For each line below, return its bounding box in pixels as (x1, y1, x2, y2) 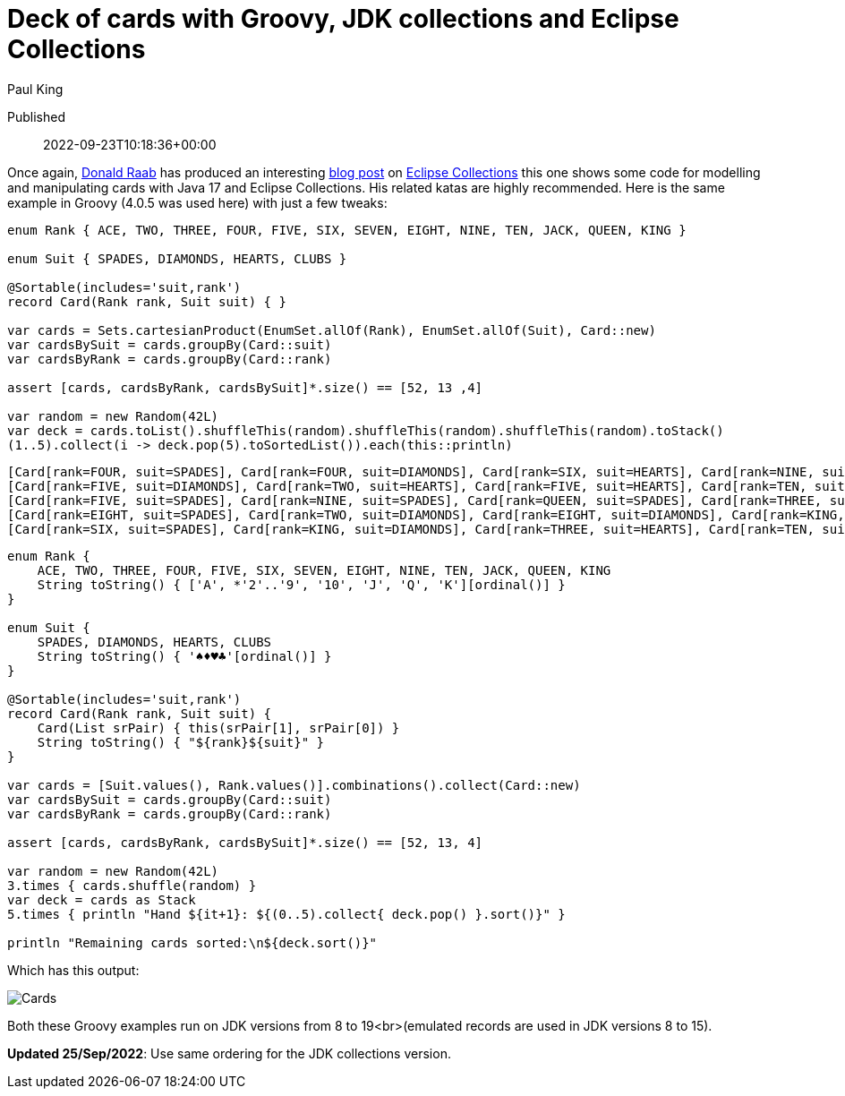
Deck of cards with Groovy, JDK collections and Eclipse (7, 4, 679, 34)
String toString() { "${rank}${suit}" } (37, 734, 325, 749)
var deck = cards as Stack (7, 892, 196, 907)
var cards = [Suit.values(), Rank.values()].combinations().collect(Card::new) (7, 777, 581, 792)
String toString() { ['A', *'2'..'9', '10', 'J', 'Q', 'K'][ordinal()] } (37, 577, 566, 592)
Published (7, 108, 65, 124)
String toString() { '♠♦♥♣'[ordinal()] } (37, 648, 332, 664)
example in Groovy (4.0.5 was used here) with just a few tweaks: (7, 194, 388, 210)
